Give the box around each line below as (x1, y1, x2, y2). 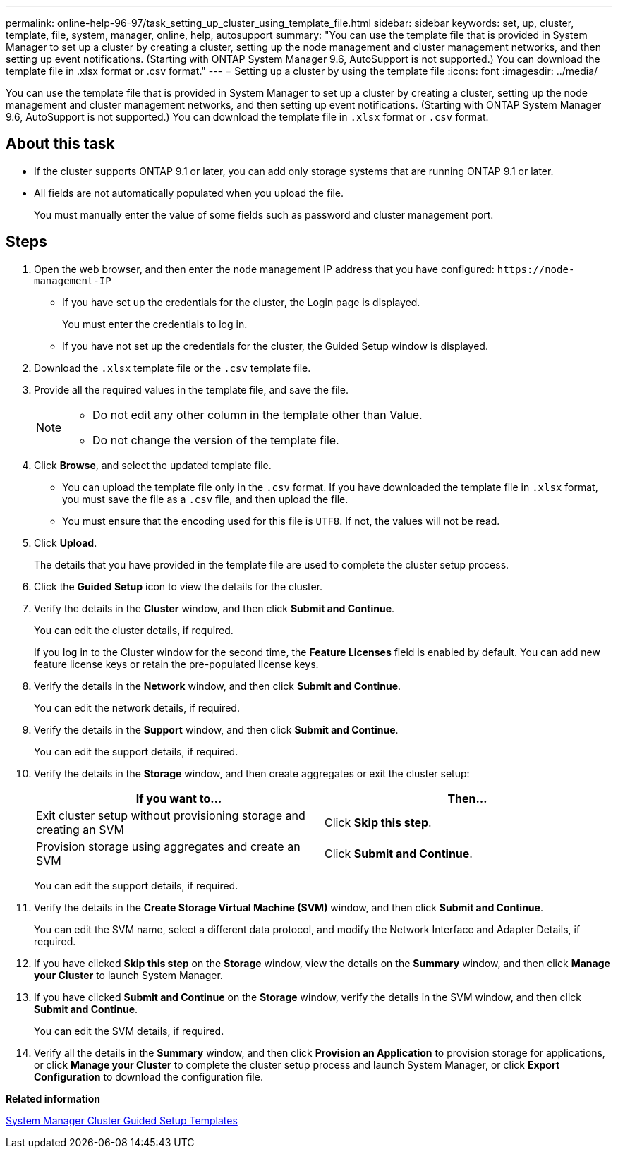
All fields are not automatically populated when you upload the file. (34, 186, 344, 199)
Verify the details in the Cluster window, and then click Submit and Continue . (34, 602, 395, 614)
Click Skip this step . (325, 815, 432, 830)
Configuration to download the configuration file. (34, 1070, 263, 1083)
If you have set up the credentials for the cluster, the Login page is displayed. (62, 296, 420, 308)
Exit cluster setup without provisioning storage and (36, 808, 305, 822)
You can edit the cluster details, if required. (34, 624, 234, 636)
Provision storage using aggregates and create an (36, 839, 301, 854)
